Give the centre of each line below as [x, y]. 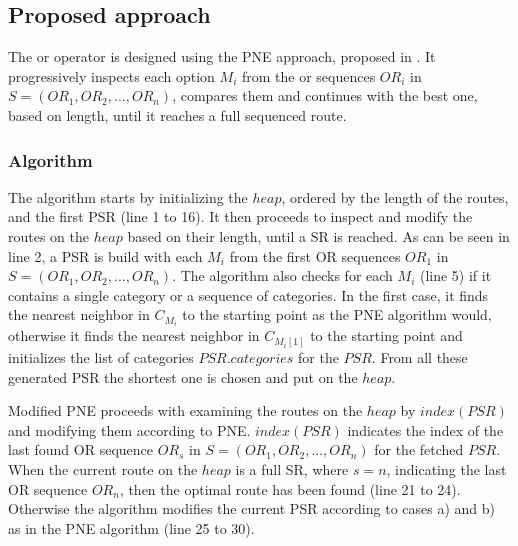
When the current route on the [103, 468]
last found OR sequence [81, 449]
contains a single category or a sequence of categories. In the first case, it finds [248, 294]
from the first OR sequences [315, 255]
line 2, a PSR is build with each [105, 255]
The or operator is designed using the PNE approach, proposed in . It [222, 56]
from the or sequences [308, 75]
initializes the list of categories [101, 356]
